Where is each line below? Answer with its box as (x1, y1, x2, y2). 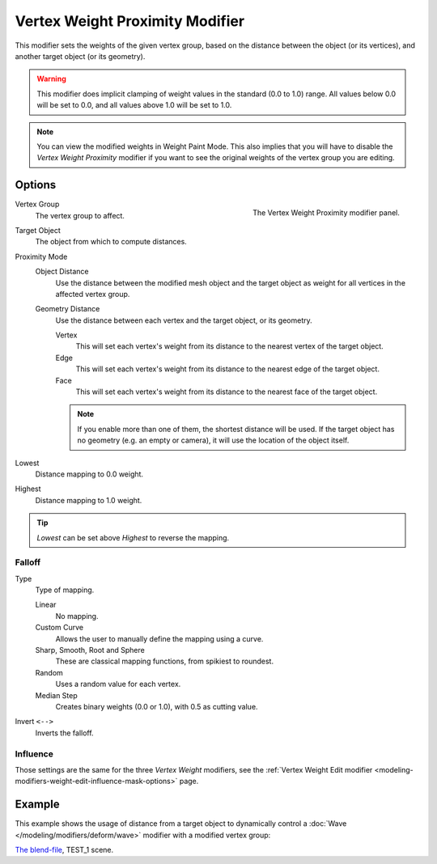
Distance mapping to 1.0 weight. (35, 495, 142, 505)
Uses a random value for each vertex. (55, 680, 181, 689)
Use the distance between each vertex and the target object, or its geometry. (55, 316, 313, 325)
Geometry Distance (35, 304, 100, 314)
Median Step (35, 690, 78, 700)
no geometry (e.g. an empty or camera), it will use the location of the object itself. (77, 435, 350, 445)
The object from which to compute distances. (35, 237, 188, 247)
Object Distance (35, 267, 89, 277)
